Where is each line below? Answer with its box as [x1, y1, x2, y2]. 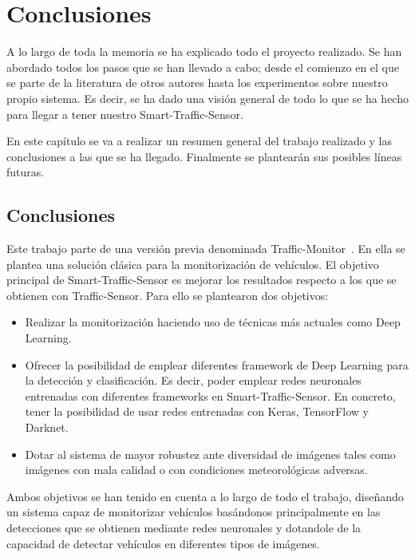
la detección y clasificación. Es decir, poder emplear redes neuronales [25, 372, 362, 389]
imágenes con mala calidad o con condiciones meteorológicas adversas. [25, 461, 368, 478]
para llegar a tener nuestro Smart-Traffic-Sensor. [6, 105, 243, 122]
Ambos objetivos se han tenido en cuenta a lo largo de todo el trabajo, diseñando [6, 488, 404, 504]
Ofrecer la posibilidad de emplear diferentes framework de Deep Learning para [25, 356, 409, 373]
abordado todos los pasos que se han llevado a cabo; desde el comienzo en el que [6, 58, 399, 75]
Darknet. [25, 419, 69, 436]
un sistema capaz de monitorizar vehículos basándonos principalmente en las [6, 504, 381, 520]
